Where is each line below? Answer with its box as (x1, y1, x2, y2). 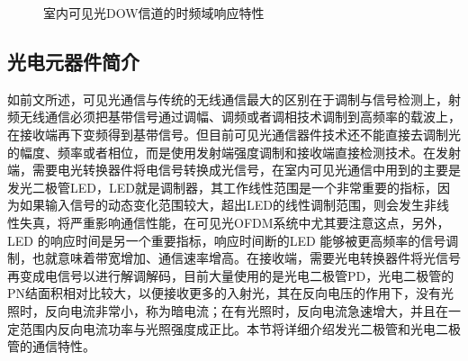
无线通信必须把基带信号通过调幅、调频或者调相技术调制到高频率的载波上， (19, 107, 461, 126)
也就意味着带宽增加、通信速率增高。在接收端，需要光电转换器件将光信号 (31, 248, 461, 267)
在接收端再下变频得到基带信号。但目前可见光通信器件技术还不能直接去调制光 (7, 124, 461, 143)
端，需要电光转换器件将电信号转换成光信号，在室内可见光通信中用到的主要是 (7, 160, 461, 179)
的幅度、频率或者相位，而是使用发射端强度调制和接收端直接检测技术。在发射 (7, 142, 461, 161)
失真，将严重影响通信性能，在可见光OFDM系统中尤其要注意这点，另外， (19, 212, 450, 231)
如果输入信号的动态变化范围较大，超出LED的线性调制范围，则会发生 (19, 195, 424, 214)
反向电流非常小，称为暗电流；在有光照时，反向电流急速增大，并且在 (44, 301, 448, 320)
